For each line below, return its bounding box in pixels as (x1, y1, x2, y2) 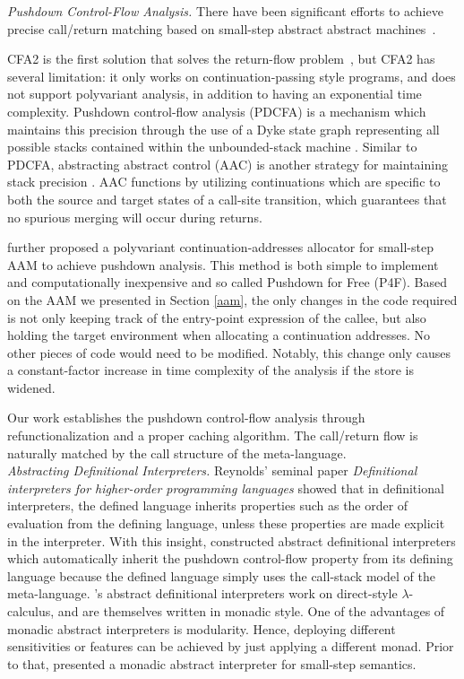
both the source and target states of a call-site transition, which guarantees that (7, 189, 447, 208)
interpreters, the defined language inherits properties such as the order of (7, 496, 408, 515)
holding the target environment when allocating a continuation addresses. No (7, 326, 431, 344)
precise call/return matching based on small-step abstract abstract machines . (7, 19, 436, 38)
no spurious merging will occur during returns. (7, 207, 262, 226)
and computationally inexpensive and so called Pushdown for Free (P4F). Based (7, 273, 448, 292)
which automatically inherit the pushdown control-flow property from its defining (7, 549, 453, 568)
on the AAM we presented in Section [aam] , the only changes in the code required (7, 290, 458, 309)
